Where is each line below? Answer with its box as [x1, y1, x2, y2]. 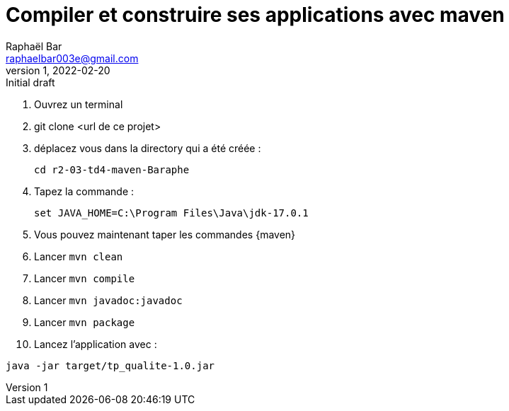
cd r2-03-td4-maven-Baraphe [34, 163, 190, 175]
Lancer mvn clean [34, 250, 123, 262]
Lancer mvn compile [34, 272, 135, 284]
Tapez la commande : [34, 185, 135, 197]
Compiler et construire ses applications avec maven [6, 3, 505, 27]
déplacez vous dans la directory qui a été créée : [34, 141, 261, 154]
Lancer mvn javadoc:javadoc [34, 294, 183, 306]
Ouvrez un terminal [34, 98, 123, 110]
